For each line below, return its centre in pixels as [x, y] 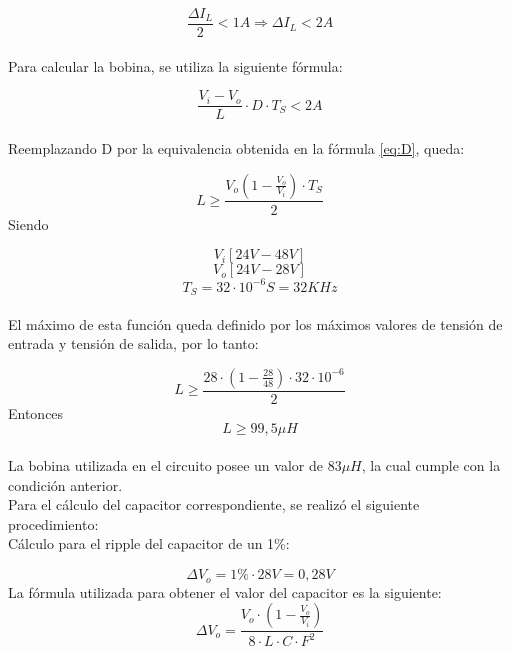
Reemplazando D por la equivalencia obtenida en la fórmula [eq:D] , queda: [236, 147]
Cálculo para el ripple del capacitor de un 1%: [149, 543]
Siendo [28, 223]
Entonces [36, 412]
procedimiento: [53, 523]
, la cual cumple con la [431, 465]
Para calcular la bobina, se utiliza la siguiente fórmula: [175, 65]
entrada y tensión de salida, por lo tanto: [133, 343]
